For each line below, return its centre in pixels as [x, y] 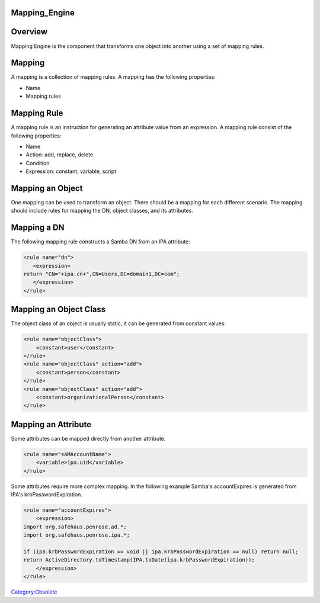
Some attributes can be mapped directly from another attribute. [88, 438]
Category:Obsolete [34, 592]
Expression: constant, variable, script [71, 171]
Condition [38, 163]
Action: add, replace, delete [60, 155]
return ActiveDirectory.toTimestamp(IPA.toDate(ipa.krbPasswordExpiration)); [139, 560]
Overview [29, 32]
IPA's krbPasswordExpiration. [47, 495]
